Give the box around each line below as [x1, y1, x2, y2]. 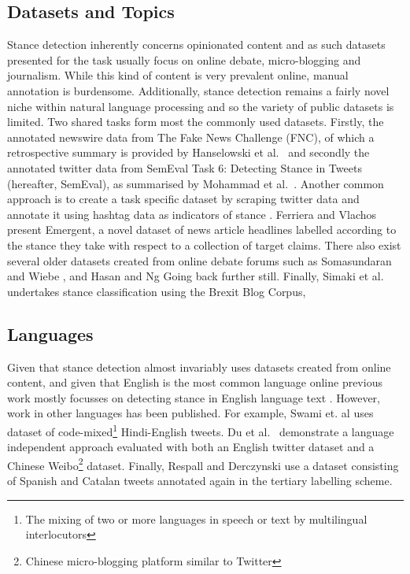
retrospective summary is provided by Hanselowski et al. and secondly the [7, 144, 370, 161]
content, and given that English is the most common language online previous [7, 374, 382, 391]
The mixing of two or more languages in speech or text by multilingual [25, 510, 368, 527]
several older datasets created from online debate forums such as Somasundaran [7, 252, 392, 268]
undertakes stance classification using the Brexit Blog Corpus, [7, 283, 306, 299]
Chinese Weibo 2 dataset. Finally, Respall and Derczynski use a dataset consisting [7, 454, 399, 473]
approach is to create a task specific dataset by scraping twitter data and [7, 191, 360, 207]
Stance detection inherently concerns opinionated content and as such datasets [7, 36, 386, 53]
